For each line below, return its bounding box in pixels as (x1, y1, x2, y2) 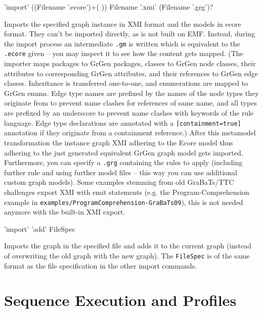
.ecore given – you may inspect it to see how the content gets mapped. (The (4, 48, 243, 59)
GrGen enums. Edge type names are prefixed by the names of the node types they (4, 87, 259, 98)
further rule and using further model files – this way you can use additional (4, 167, 237, 177)
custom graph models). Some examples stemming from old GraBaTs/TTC (4, 177, 234, 187)
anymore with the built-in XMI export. (4, 206, 125, 217)
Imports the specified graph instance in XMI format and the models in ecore (4, 18, 241, 29)
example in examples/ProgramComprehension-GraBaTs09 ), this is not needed (4, 196, 243, 207)
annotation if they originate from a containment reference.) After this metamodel (4, 127, 256, 138)
